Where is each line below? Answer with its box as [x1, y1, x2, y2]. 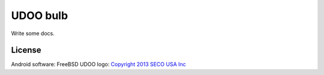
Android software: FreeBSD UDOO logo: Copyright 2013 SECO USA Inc [11, 61, 186, 68]
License [11, 45, 41, 55]
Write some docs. [11, 30, 55, 37]
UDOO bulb [11, 9, 68, 22]
